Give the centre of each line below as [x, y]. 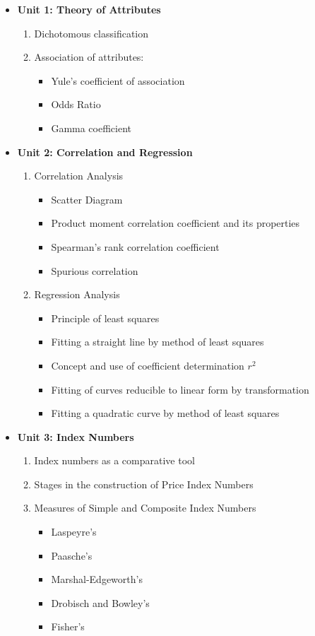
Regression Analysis [77, 294]
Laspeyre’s [74, 532]
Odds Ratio [76, 104]
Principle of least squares [105, 318]
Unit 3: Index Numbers [76, 436]
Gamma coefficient [91, 128]
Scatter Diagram [87, 199]
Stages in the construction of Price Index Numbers [144, 484]
